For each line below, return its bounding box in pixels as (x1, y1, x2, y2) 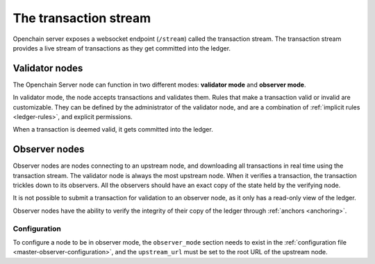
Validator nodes (12, 62, 83, 74)
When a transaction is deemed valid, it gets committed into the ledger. (12, 125, 213, 134)
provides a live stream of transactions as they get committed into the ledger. (12, 44, 231, 52)
